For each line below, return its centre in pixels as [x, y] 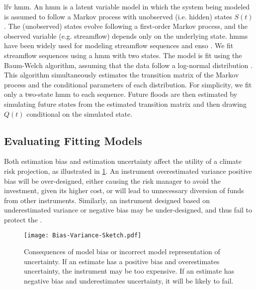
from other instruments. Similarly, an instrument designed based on [107, 200]
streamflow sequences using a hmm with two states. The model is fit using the [123, 55]
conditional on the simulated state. [80, 113]
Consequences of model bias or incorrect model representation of [122, 252]
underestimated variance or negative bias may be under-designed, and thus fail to [128, 210]
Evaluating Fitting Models [73, 140]
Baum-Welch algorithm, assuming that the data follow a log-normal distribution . [128, 65]
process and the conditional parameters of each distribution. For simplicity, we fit [128, 84]
